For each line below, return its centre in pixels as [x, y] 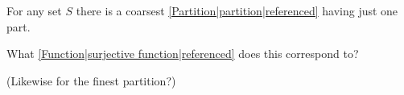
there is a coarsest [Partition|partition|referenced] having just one [237, 10]
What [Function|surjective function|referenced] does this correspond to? [183, 54]
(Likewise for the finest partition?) [91, 80]
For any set [34, 10]
